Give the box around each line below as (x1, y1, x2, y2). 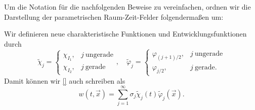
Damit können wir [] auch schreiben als (4, 75, 125, 86)
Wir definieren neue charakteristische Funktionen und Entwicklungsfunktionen (4, 28, 247, 39)
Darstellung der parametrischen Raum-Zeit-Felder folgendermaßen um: (4, 11, 224, 22)
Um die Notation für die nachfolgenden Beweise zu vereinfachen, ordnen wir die (4, 2, 251, 12)
